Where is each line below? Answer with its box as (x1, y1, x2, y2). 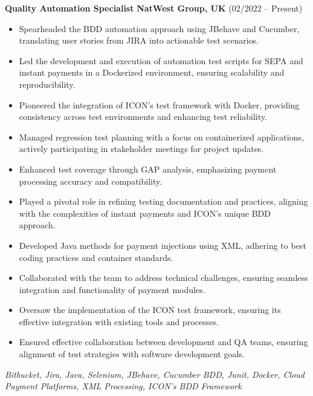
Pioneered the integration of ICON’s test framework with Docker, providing (19, 98, 300, 111)
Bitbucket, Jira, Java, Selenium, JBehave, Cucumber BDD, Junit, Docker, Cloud (5, 368, 305, 380)
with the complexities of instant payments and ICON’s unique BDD (19, 206, 271, 219)
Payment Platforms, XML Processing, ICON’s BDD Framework (5, 380, 242, 392)
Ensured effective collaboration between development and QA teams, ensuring (19, 335, 308, 348)
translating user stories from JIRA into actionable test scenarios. (19, 34, 259, 47)
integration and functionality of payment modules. (19, 283, 205, 295)
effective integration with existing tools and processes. (19, 315, 219, 328)
